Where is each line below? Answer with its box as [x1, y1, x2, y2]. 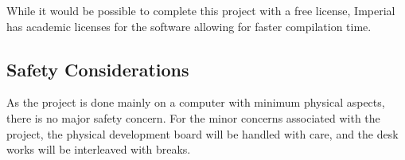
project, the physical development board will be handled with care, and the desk [6, 125, 399, 142]
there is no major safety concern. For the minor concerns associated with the [6, 109, 380, 126]
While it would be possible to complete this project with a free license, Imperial [6, 2, 395, 18]
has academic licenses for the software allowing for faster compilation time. [6, 18, 372, 34]
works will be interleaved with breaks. [6, 141, 191, 158]
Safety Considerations [6, 57, 189, 81]
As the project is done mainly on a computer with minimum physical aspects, [6, 94, 385, 111]
